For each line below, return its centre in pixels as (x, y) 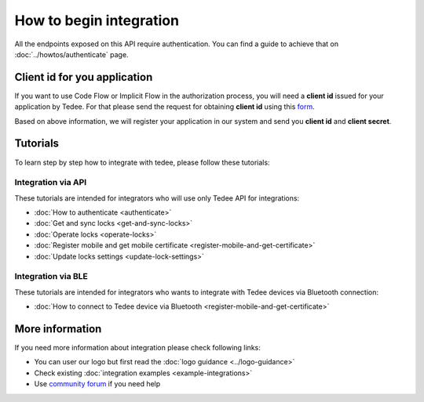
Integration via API (51, 183)
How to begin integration (97, 20)
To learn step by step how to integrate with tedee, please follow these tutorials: (142, 162)
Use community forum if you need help (97, 384)
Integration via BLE (51, 277)
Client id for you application (84, 77)
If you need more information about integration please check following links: (137, 348)
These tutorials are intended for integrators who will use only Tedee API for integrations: (157, 198)
